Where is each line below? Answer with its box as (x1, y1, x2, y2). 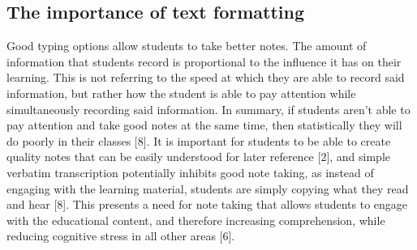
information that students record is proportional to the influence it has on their (6, 53, 402, 70)
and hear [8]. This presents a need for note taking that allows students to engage (6, 196, 408, 213)
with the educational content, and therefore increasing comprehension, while (6, 211, 385, 228)
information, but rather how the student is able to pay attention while (6, 84, 356, 101)
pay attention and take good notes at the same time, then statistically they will (6, 117, 402, 133)
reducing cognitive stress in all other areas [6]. (6, 227, 235, 244)
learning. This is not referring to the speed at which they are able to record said (6, 69, 405, 86)
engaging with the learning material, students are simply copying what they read (6, 180, 409, 197)
